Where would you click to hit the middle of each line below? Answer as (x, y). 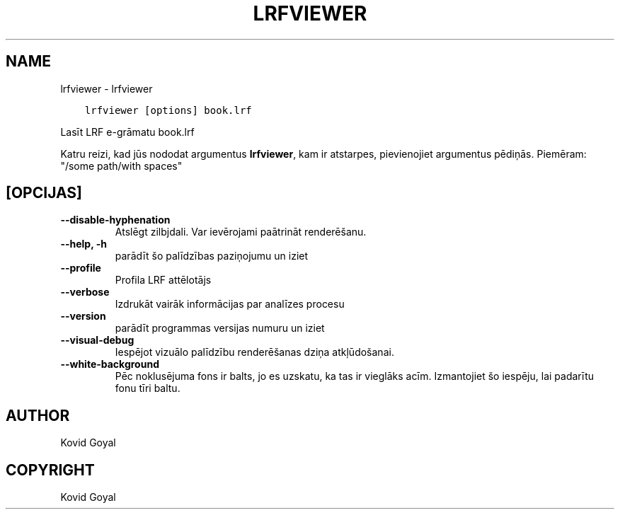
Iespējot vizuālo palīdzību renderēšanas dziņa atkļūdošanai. (254, 352)
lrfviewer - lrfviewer (107, 88)
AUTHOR (38, 415)
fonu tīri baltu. (148, 388)
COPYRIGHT (50, 470)
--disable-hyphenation (115, 220)
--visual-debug (97, 340)
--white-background (110, 364)
